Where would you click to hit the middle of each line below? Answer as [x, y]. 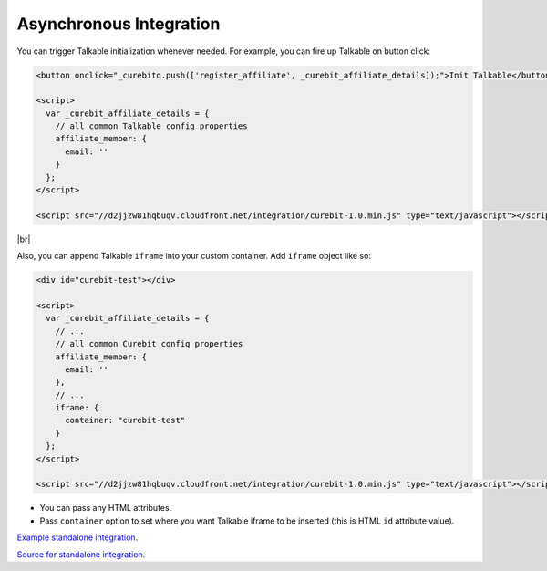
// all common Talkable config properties [151, 126]
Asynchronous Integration [119, 24]
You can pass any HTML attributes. [106, 508]
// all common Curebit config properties [149, 344]
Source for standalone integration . [81, 554]
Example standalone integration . [77, 537]
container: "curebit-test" [125, 420]
